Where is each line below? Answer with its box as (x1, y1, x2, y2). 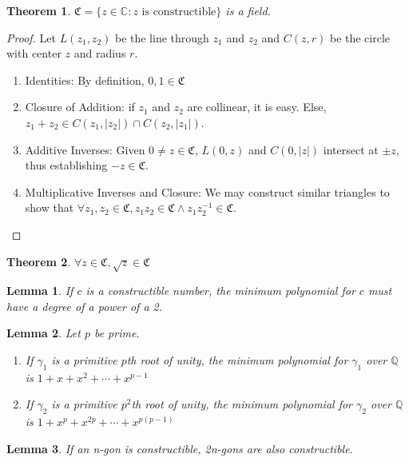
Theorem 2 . (6, 253, 71, 269)
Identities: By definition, (25, 71, 145, 88)
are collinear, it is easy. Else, (187, 98, 327, 115)
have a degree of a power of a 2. (6, 297, 163, 314)
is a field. (225, 2, 271, 18)
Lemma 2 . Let (6, 325, 81, 341)
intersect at (323, 141, 379, 157)
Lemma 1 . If (6, 282, 73, 299)
